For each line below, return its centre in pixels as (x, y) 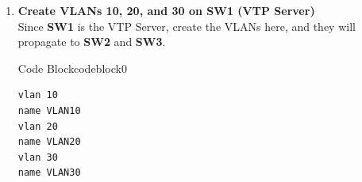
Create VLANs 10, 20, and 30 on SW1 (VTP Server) (166, 10)
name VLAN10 (49, 110)
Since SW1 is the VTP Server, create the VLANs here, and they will (187, 26)
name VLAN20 (49, 142)
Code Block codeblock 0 (72, 68)
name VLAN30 (49, 173)
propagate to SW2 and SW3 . (92, 42)
